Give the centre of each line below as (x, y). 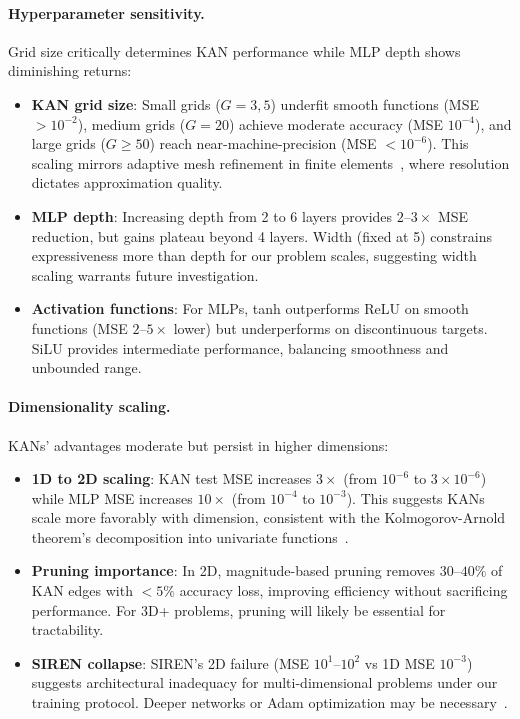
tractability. (67, 629)
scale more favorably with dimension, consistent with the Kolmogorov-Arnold (268, 517)
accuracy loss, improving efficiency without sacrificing (343, 590)
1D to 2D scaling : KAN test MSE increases (171, 478)
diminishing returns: (70, 70)
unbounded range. (86, 367)
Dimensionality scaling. (89, 406)
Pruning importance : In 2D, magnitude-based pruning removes (233, 570)
